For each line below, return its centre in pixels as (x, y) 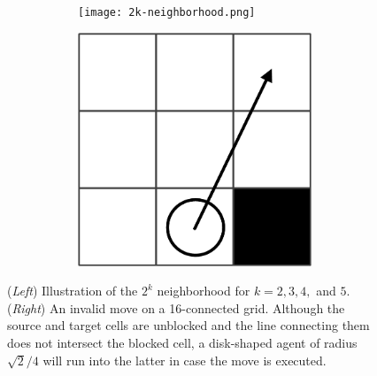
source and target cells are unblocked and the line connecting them (188, 325)
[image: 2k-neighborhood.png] (167, 12)
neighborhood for (204, 291)
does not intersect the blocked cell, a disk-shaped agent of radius (182, 343)
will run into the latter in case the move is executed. (185, 360)
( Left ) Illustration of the (73, 291)
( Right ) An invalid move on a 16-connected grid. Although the (176, 307)
